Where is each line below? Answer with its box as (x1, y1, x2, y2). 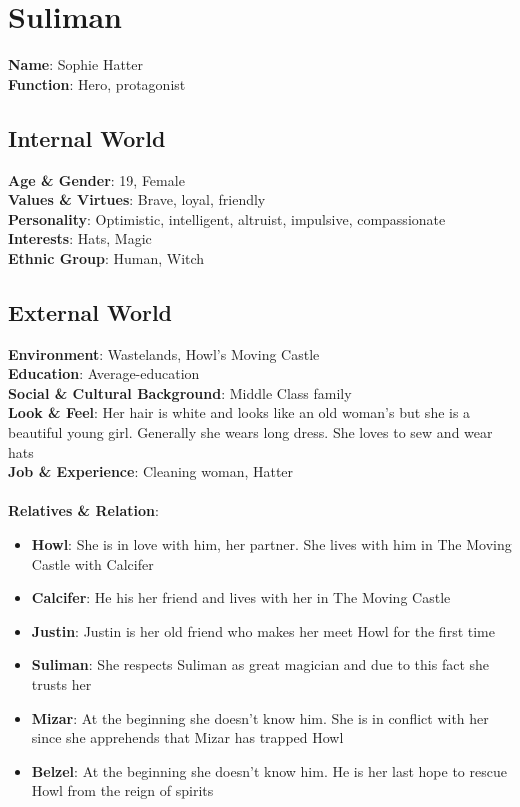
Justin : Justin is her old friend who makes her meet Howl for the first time (31, 620, 495, 641)
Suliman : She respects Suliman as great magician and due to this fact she (31, 654, 490, 675)
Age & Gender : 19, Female (8, 169, 185, 190)
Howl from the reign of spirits (31, 780, 214, 801)
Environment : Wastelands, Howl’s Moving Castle (8, 343, 320, 364)
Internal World (8, 122, 166, 153)
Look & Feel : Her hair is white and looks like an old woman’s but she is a (8, 402, 471, 423)
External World (8, 296, 173, 327)
